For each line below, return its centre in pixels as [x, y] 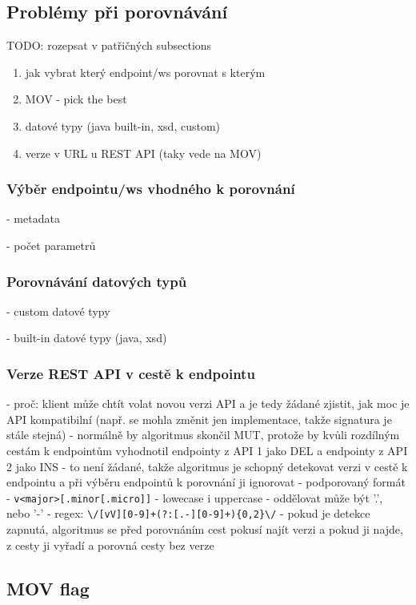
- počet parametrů [51, 245]
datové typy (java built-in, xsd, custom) [123, 125]
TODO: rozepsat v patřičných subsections [109, 45]
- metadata [33, 218]
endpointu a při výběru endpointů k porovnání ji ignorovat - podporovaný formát [206, 482]
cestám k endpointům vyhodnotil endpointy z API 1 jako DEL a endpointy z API [207, 450]
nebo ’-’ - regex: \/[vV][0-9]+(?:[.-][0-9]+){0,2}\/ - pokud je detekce [188, 513]
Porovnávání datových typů [97, 281]
